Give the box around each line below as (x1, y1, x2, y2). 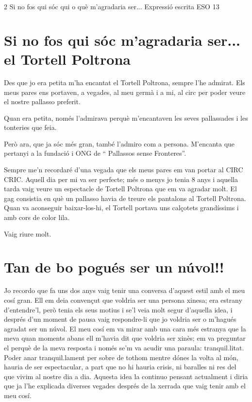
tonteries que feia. (4, 122, 57, 132)
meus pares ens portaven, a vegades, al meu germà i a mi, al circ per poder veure (4, 87, 246, 97)
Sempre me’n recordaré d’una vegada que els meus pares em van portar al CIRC (4, 164, 243, 175)
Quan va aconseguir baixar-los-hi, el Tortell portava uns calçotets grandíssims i (4, 202, 239, 213)
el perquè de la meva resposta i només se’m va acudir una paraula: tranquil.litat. (4, 342, 244, 352)
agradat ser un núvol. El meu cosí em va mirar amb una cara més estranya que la (4, 323, 246, 333)
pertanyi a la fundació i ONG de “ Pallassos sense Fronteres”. (4, 148, 186, 158)
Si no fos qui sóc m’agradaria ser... (4, 30, 241, 50)
